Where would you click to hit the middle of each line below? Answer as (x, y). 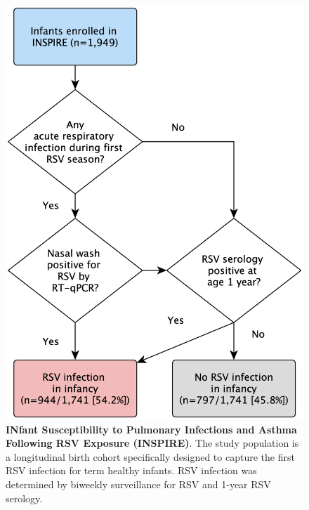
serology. (24, 498)
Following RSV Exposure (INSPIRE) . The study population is (152, 443)
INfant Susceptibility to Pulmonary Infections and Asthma (151, 429)
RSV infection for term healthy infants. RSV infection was (131, 470)
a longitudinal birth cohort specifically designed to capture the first (150, 456)
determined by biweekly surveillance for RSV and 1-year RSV (138, 484)
